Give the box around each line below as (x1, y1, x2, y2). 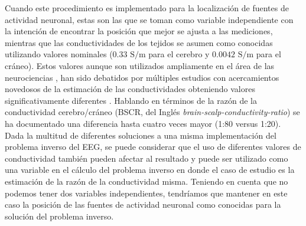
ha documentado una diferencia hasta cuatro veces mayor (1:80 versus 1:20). (5, 117, 281, 129)
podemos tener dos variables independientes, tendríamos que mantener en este (5, 186, 288, 199)
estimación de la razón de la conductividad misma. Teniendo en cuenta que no (5, 175, 288, 187)
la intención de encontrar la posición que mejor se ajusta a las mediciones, (5, 25, 273, 37)
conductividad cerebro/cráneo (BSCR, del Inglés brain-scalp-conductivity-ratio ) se (5, 106, 300, 118)
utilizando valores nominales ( (5, 48, 113, 60)
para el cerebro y (148, 48, 210, 60)
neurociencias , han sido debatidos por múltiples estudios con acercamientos (5, 71, 279, 83)
